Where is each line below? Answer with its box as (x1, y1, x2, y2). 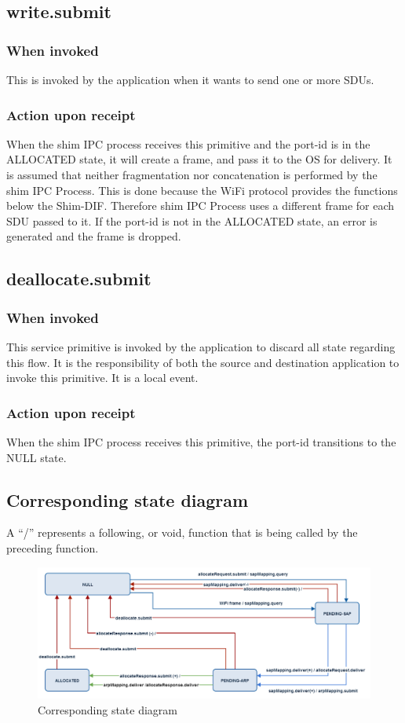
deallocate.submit (6, 266, 151, 291)
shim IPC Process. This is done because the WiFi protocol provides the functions (6, 182, 398, 198)
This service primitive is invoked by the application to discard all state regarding (6, 338, 396, 354)
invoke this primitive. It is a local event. (6, 369, 199, 386)
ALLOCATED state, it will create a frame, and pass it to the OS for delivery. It (6, 151, 392, 167)
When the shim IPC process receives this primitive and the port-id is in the (6, 135, 370, 152)
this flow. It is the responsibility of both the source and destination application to (6, 354, 400, 370)
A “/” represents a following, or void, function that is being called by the (6, 524, 358, 541)
